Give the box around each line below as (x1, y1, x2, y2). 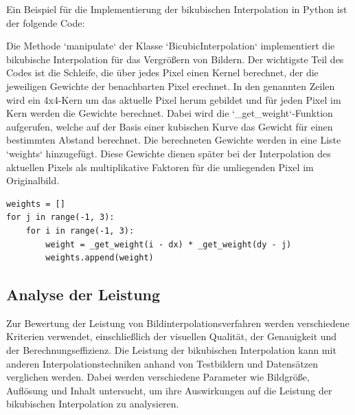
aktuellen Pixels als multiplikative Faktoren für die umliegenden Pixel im (6, 159, 314, 174)
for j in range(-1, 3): (6, 212, 115, 223)
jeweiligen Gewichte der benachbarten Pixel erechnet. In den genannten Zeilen (6, 78, 335, 93)
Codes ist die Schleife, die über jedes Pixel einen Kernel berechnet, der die (6, 65, 319, 80)
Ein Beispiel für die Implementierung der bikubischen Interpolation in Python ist (6, 2, 347, 16)
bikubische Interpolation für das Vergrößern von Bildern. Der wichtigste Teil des (6, 52, 344, 66)
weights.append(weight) (45, 253, 154, 263)
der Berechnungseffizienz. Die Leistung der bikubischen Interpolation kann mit (6, 343, 336, 357)
